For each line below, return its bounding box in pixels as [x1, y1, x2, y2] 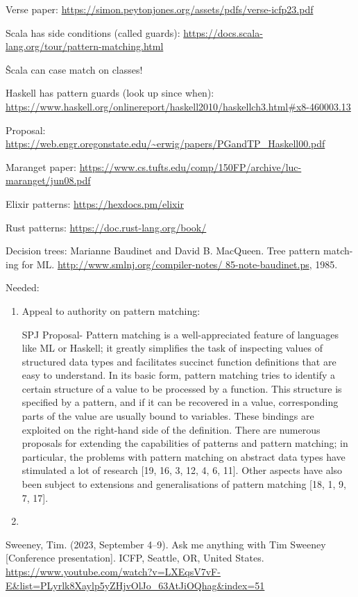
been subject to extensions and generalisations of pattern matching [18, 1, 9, [22, 477, 346, 491]
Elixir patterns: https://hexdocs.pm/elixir [6, 196, 184, 211]
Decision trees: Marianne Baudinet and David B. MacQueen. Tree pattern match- [6, 243, 353, 258]
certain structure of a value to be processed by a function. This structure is [22, 381, 342, 395]
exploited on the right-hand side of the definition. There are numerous [22, 422, 321, 436]
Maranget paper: [6, 159, 76, 174]
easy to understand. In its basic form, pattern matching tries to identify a [22, 368, 336, 382]
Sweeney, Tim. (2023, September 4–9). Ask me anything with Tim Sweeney [6, 537, 326, 551]
